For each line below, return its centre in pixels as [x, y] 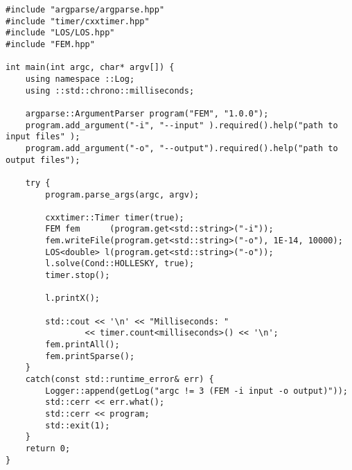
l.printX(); [73, 298]
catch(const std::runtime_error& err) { [120, 379]
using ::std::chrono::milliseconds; [110, 90]
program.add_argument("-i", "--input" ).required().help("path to [182, 125]
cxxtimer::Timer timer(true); [115, 217]
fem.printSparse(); [90, 356]
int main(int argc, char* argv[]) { [90, 68]
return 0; [48, 448]
